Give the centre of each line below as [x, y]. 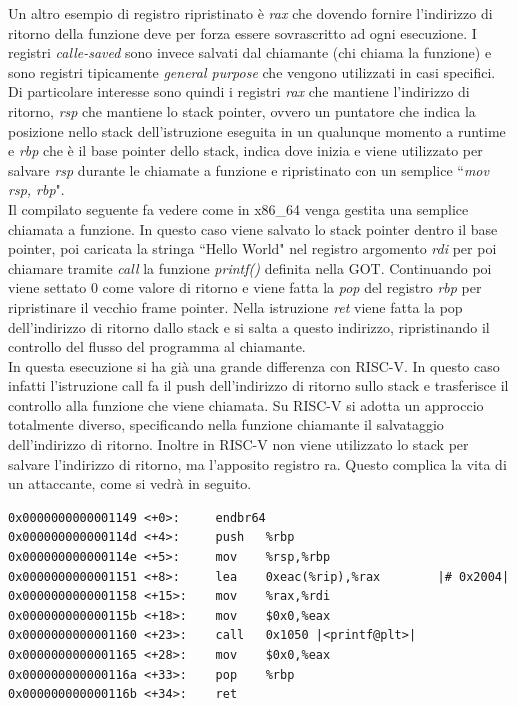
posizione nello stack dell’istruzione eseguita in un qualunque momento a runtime [257, 130]
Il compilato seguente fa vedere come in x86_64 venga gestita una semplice [238, 208]
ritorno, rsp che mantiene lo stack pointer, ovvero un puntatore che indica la [242, 110]
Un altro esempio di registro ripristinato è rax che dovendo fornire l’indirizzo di [250, 13]
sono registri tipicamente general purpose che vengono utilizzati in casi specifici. [252, 71]
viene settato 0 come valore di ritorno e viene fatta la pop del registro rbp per [245, 287]
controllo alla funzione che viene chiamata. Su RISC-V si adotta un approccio [246, 404]
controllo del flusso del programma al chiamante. [157, 346]
